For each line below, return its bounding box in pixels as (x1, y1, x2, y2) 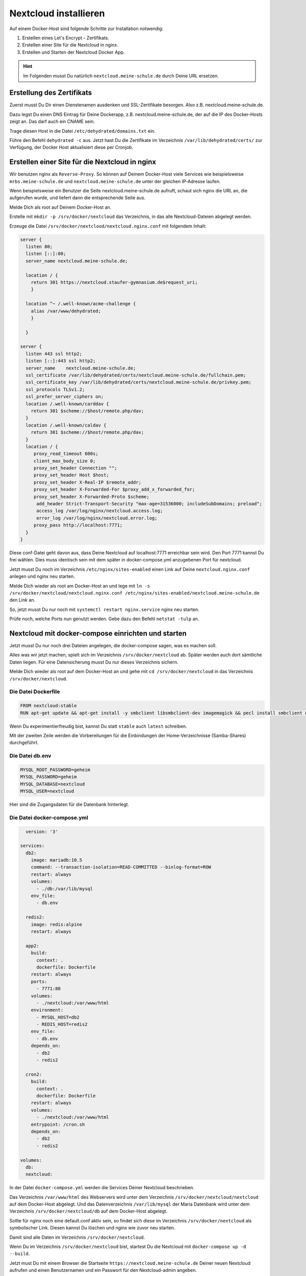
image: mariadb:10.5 (31, 857, 83, 863)
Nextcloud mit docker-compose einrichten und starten (9, 629, 187, 637)
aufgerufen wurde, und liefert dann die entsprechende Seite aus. (9, 194, 145, 201)
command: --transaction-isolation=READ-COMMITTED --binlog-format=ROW (31, 864, 212, 870)
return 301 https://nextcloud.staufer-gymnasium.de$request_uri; (31, 279, 198, 285)
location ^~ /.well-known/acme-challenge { (25, 301, 136, 307)
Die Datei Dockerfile (9, 688, 60, 695)
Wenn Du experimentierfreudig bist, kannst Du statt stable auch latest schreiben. (9, 723, 187, 729)
